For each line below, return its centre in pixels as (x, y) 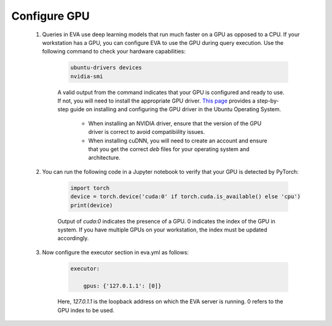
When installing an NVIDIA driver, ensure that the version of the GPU (175, 123)
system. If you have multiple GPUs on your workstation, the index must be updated (162, 230)
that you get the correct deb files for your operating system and (169, 149)
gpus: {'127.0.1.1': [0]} (122, 286)
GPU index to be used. (86, 310)
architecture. (105, 158)
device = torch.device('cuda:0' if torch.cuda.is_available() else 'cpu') (186, 197)
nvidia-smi (87, 76)
